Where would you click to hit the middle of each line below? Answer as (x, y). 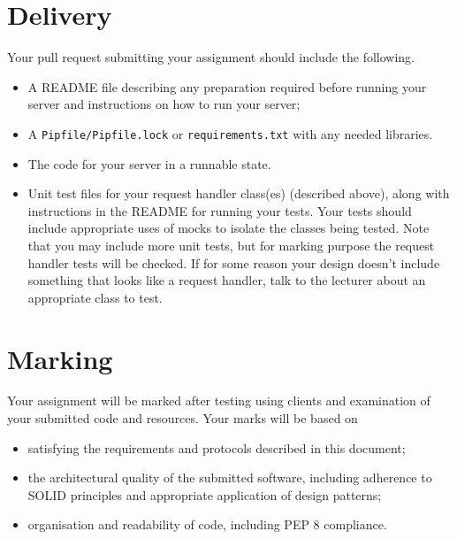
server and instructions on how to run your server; (164, 104)
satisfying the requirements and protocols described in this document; (217, 447)
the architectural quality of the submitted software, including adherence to (230, 477)
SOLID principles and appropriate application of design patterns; (205, 494)
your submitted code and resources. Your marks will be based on (183, 418)
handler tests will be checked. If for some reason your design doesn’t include (234, 262)
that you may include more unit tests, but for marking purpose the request (231, 245)
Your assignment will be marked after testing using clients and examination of (219, 400)
